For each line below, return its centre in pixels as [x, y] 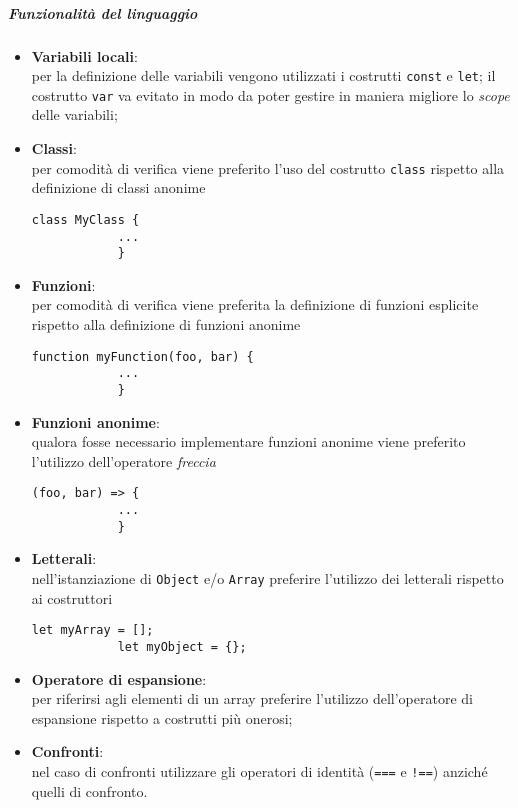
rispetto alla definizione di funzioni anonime [166, 324]
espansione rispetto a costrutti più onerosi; [162, 717]
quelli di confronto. [89, 790]
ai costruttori [72, 597]
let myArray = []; [92, 630]
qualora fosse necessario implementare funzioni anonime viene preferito [248, 441]
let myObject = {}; [182, 646]
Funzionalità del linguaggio [103, 12]
